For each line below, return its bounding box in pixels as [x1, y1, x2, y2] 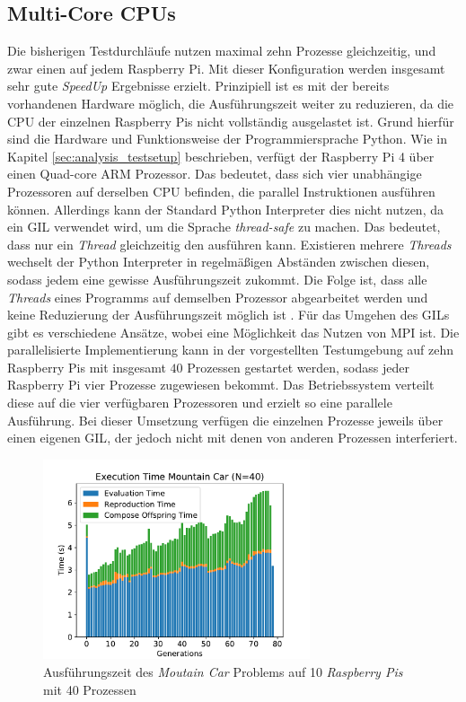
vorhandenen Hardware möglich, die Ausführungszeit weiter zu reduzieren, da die [7, 93, 454, 112]
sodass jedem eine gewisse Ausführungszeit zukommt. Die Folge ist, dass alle [7, 269, 427, 288]
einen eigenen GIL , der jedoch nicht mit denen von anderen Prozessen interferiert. [7, 428, 458, 447]
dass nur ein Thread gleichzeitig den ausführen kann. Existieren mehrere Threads [7, 234, 452, 253]
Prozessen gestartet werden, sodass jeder [187, 357, 409, 376]
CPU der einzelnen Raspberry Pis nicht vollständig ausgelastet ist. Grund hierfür [7, 111, 454, 130]
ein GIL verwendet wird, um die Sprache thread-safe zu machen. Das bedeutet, [7, 217, 441, 236]
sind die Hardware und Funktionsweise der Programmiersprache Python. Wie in [7, 129, 448, 148]
